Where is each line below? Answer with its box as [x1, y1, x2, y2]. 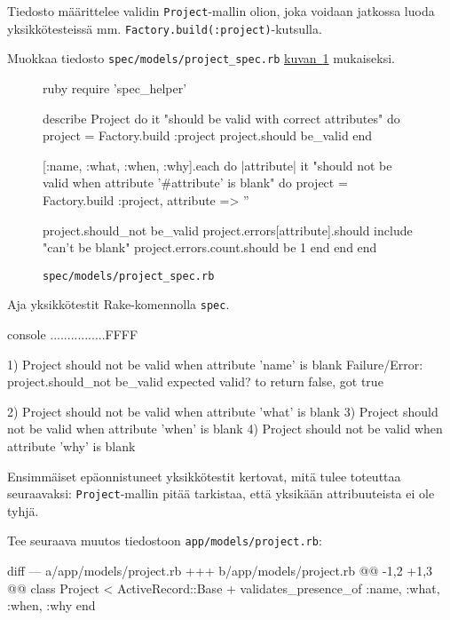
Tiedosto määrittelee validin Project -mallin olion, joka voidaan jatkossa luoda [7, 2, 435, 20]
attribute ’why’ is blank [7, 437, 136, 455]
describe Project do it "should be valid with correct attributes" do [43, 108, 400, 127]
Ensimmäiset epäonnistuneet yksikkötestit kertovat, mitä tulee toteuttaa [7, 466, 401, 485]
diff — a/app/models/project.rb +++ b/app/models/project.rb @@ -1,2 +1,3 [7, 561, 433, 580]
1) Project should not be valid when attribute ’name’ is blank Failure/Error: [7, 354, 423, 373]
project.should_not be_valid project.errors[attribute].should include [43, 220, 413, 239]
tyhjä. [7, 501, 39, 520]
